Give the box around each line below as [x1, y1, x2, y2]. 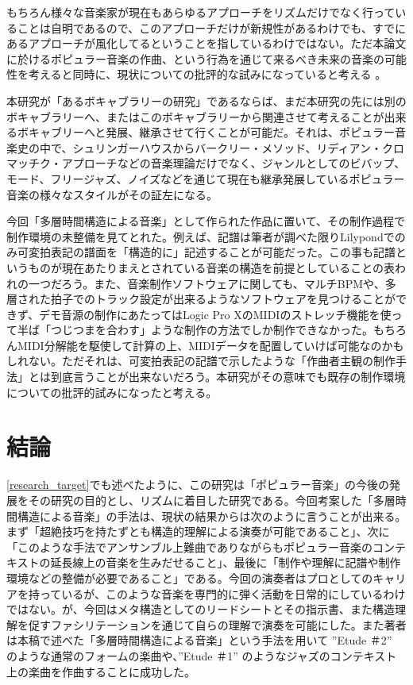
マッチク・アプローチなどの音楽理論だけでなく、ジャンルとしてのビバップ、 [6, 155, 406, 171]
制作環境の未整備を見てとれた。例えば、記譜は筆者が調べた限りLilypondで [6, 228, 395, 244]
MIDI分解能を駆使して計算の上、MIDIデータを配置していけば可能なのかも [17, 337, 404, 353]
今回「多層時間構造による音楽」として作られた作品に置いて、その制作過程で [6, 213, 406, 229]
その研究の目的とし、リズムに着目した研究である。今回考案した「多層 [28, 491, 396, 508]
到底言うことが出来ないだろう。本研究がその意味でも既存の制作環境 [50, 368, 406, 385]
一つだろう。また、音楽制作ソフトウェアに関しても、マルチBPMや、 [28, 275, 385, 291]
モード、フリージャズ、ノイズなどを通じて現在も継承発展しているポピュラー [6, 170, 405, 187]
